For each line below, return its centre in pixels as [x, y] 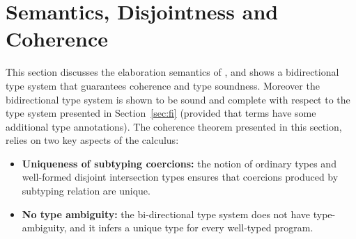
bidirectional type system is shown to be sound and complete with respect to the [178, 99]
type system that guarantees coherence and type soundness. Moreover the [163, 85]
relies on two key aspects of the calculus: [92, 140]
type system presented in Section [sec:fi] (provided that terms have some [161, 113]
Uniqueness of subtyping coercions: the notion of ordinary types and [179, 163]
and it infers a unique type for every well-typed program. [192, 228]
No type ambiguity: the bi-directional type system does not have [166, 214]
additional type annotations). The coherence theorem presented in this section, [174, 126]
